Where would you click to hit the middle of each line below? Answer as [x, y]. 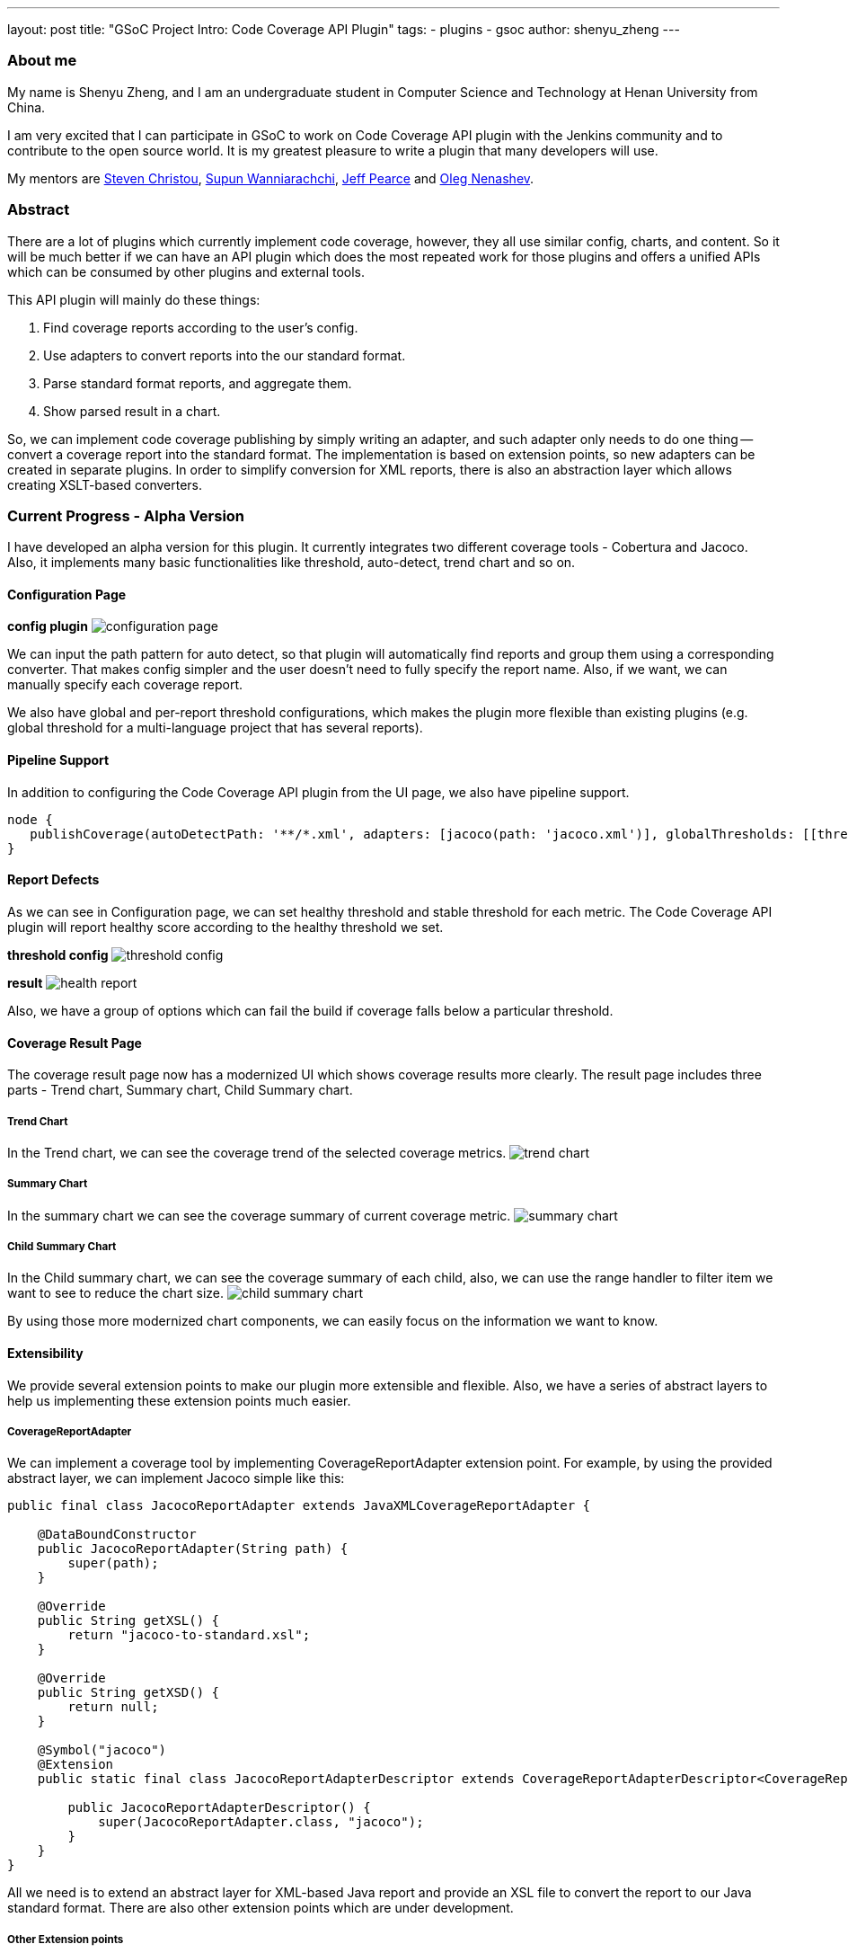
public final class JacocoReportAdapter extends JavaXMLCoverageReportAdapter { [299, 1506]
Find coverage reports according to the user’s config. [201, 327]
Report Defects [53, 880]
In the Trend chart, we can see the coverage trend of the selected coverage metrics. [257, 1152]
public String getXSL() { [128, 1621]
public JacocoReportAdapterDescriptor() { [219, 1808]
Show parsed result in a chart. [132, 411]
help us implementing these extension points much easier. [179, 1400]
